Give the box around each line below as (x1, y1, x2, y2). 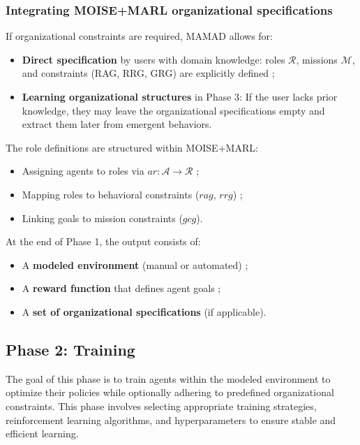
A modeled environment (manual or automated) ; (22, 257, 248, 272)
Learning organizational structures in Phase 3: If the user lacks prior (22, 89, 338, 103)
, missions (296, 52, 338, 66)
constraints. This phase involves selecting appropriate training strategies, (6, 398, 317, 413)
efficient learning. (6, 426, 79, 441)
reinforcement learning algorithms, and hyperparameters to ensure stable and (6, 412, 336, 427)
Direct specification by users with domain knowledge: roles (22, 52, 285, 66)
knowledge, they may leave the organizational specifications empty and (22, 103, 325, 117)
